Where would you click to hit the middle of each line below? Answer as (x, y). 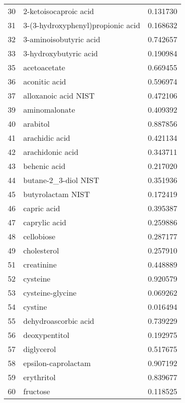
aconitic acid (45, 81)
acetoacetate (44, 67)
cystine (35, 307)
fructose (37, 391)
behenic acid (44, 166)
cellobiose (39, 236)
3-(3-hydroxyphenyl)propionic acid (82, 25)
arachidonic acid (51, 152)
